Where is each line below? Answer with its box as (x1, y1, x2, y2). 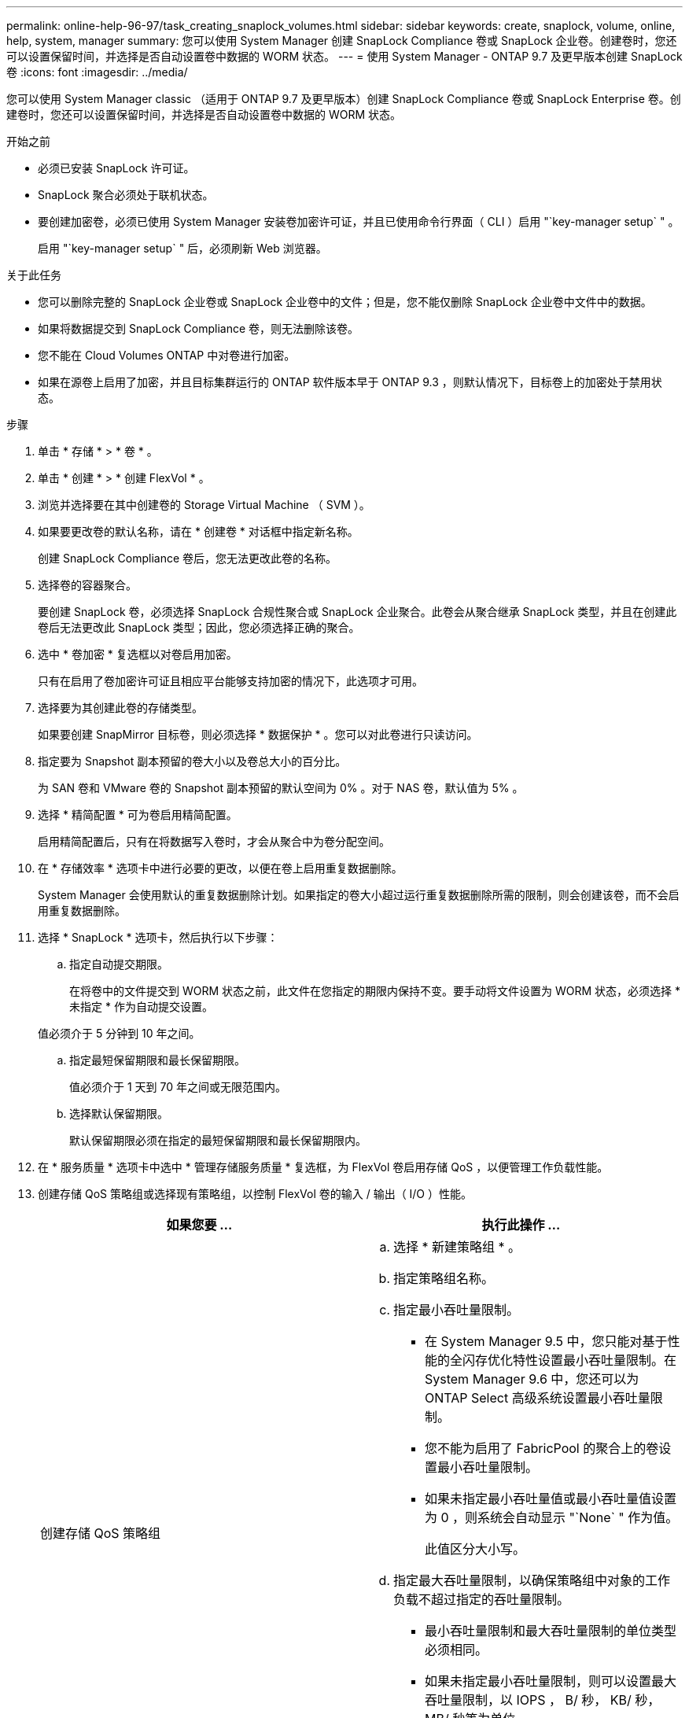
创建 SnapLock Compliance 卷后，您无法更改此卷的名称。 (38, 551, 337, 565)
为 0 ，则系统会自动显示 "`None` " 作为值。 (425, 1510, 679, 1525)
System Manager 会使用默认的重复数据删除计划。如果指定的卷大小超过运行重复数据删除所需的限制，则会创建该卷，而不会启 (38, 888, 680, 901)
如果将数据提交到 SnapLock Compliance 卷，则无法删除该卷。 (38, 322, 359, 335)
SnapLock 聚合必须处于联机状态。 (38, 188, 214, 201)
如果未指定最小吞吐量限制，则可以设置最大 (425, 1673, 677, 1689)
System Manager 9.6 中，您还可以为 (425, 1371, 639, 1387)
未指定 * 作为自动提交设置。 (69, 1000, 213, 1013)
